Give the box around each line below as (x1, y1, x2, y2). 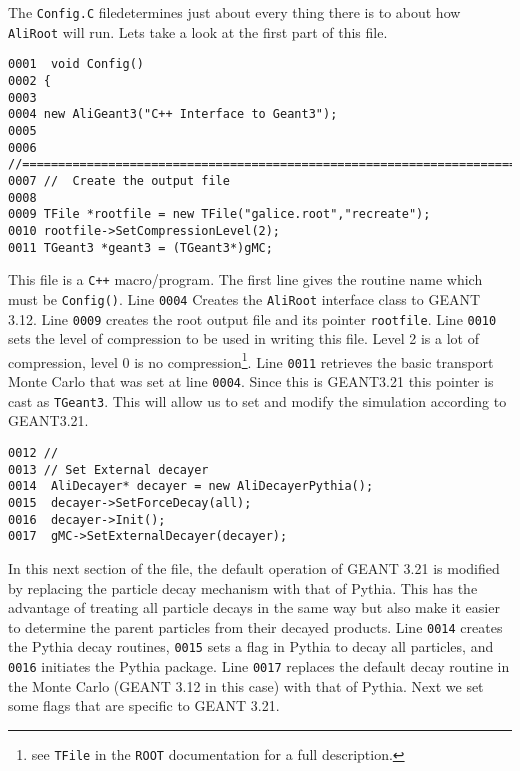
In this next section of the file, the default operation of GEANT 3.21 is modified (8, 557, 500, 578)
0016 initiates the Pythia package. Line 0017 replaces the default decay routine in (8, 656, 510, 676)
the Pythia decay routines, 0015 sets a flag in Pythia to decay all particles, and (8, 636, 494, 657)
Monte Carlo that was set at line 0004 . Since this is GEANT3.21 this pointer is (8, 371, 494, 392)
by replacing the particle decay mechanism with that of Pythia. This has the (8, 577, 478, 598)
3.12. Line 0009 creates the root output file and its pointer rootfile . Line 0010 (8, 308, 497, 329)
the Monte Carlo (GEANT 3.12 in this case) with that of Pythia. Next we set (8, 675, 484, 696)
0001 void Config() (8, 57, 145, 72)
